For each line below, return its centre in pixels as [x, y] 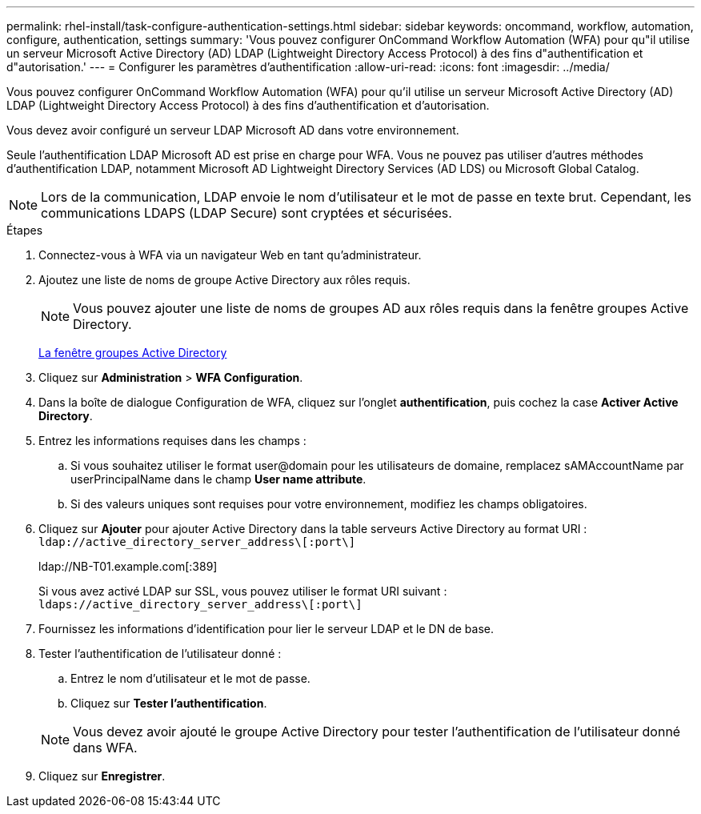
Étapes [25, 230]
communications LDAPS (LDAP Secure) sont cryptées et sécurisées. [246, 213]
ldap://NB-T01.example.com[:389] [128, 566]
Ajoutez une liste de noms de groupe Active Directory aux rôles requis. [224, 280]
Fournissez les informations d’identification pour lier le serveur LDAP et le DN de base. [266, 629]
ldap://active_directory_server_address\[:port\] [197, 542]
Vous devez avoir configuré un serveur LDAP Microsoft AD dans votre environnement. [233, 130]
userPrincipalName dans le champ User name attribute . [218, 479]
